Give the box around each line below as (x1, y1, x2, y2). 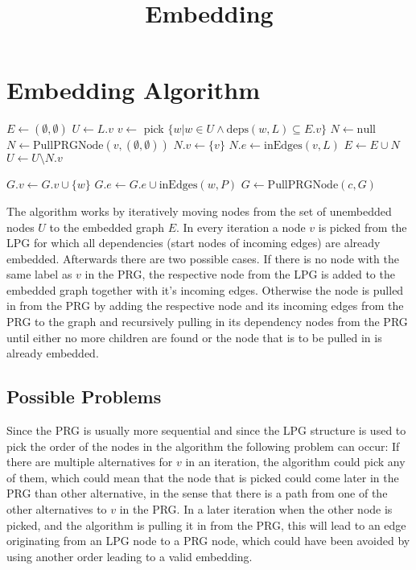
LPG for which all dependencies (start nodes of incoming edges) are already (6, 234, 381, 251)
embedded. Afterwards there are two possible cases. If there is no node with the (6, 250, 399, 266)
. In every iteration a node (175, 218, 306, 235)
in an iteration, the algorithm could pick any (185, 453, 406, 470)
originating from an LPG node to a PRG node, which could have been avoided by (6, 532, 410, 549)
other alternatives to (6, 501, 107, 518)
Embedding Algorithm (6, 73, 260, 106)
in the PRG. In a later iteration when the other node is (119, 501, 393, 518)
